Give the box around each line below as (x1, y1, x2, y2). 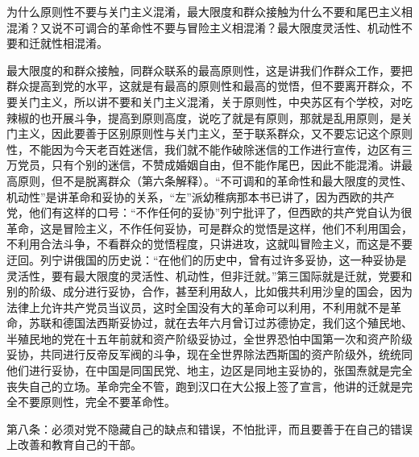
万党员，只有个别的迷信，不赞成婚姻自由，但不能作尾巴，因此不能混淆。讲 (6, 156, 401, 173)
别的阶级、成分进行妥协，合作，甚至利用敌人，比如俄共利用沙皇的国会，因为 (6, 283, 413, 300)
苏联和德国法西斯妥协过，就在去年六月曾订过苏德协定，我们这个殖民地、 (28, 314, 413, 331)
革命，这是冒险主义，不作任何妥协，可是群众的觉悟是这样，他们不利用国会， (6, 219, 413, 236)
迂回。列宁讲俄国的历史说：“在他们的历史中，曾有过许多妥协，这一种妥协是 (6, 251, 407, 268)
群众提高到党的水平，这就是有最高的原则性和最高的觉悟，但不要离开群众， (6, 77, 401, 94)
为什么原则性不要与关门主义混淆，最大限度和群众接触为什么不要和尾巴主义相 (6, 3, 413, 19)
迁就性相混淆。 (28, 35, 108, 52)
